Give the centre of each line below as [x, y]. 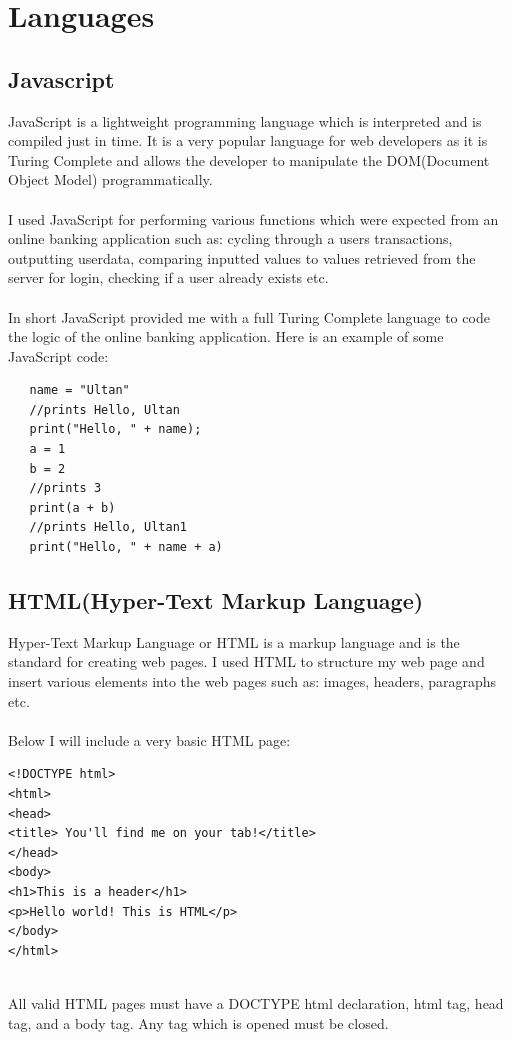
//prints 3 [65, 488]
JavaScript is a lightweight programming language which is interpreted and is [245, 120]
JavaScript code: [58, 355]
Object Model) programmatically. [110, 179]
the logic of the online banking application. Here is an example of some [226, 336]
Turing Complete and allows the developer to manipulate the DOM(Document [249, 159]
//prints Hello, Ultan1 [108, 527]
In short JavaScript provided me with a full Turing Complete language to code [249, 316]
